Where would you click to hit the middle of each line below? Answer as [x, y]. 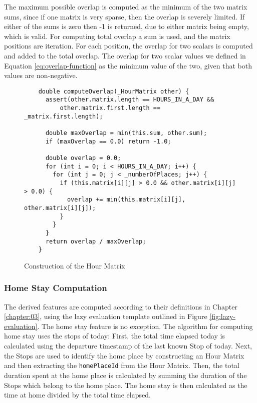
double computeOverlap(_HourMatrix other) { [114, 91]
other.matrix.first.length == [110, 108]
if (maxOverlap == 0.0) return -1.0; [108, 141]
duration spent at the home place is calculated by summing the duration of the [125, 375]
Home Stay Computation [56, 288]
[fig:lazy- [223, 316]
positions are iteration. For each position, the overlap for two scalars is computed [128, 46]
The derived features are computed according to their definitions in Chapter [121, 306]
